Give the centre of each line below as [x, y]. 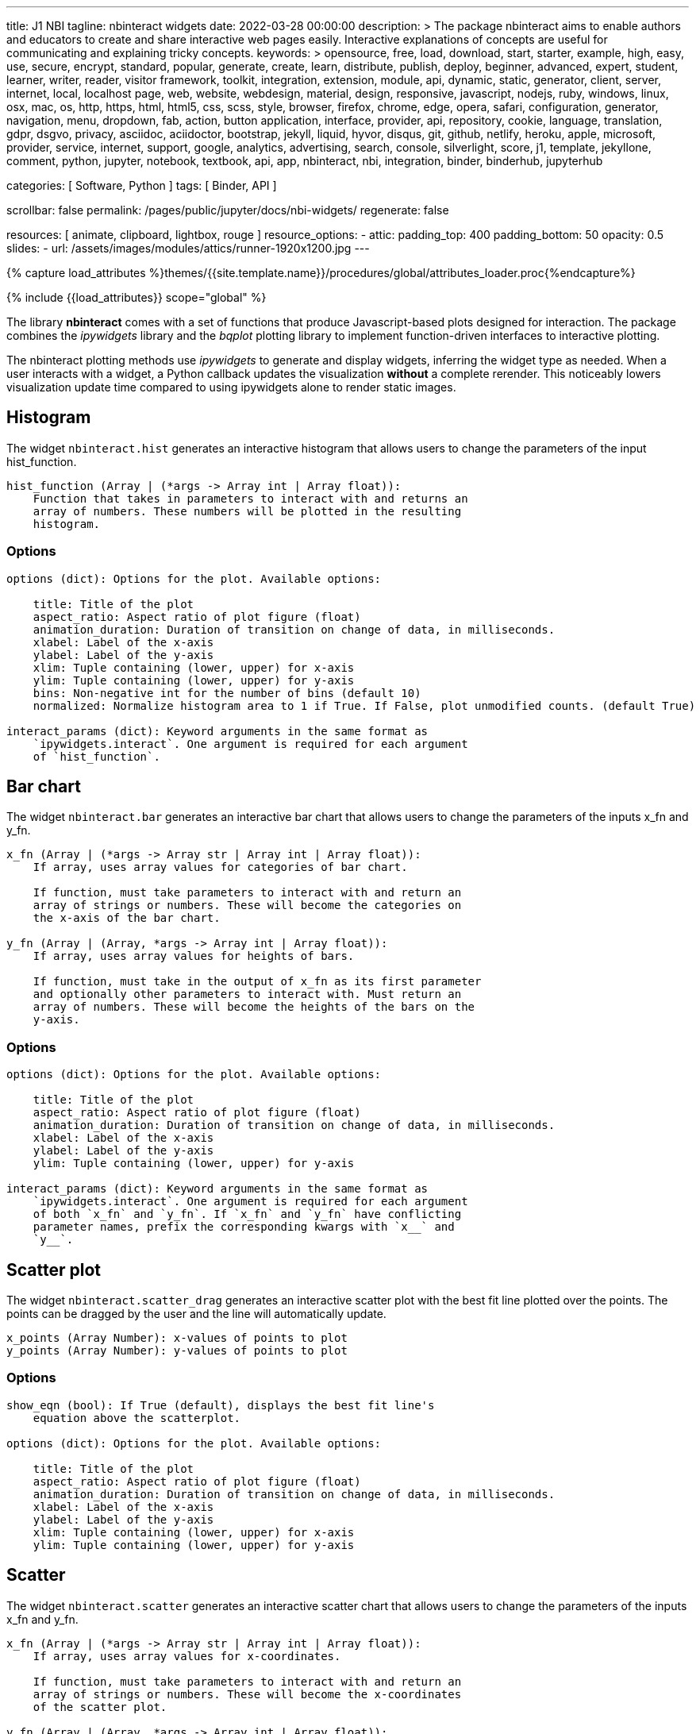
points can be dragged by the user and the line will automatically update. [196, 1314]
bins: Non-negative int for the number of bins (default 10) [227, 693]
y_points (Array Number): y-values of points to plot [177, 1351]
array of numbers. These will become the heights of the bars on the [254, 1007]
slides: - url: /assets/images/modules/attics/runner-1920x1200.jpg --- [188, 248]
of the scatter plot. [100, 1707]
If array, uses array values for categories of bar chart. [220, 867]
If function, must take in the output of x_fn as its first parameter [257, 982]
